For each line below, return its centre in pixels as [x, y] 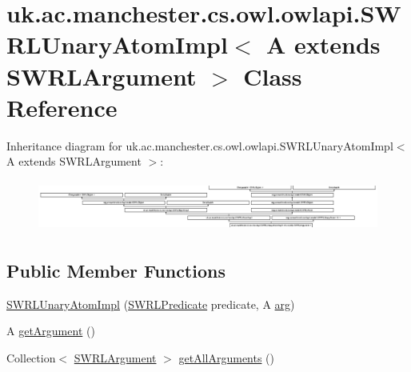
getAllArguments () [227, 357]
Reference [62, 107]
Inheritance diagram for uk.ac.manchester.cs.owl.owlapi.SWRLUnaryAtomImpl [200, 145]
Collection [31, 357]
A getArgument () [51, 331]
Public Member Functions [116, 270]
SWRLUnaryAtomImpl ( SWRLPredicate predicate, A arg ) [151, 304]
